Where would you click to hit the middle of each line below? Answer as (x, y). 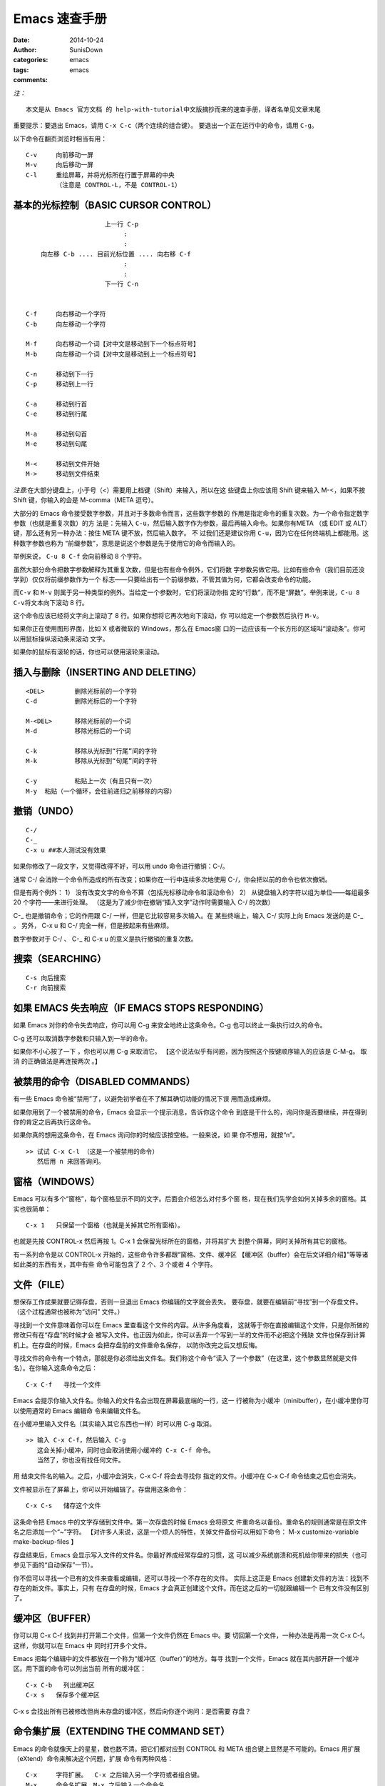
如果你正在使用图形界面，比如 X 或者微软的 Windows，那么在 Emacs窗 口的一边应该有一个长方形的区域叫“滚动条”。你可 (190, 629)
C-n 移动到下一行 (60, 374)
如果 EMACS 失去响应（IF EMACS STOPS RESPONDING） (141, 1008)
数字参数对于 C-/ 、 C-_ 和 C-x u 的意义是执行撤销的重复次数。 (105, 939)
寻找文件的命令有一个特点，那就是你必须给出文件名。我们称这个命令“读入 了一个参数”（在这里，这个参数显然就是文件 (185, 1358)
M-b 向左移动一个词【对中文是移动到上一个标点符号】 (113, 354)
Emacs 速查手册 (60, 19)
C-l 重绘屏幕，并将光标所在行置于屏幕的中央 (100, 175)
